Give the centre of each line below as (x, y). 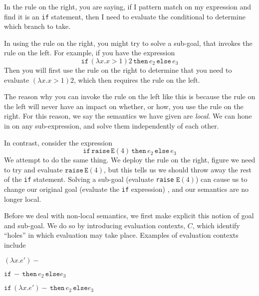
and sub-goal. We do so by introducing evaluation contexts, (95, 225)
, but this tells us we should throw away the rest (178, 169)
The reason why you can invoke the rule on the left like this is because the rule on (130, 96)
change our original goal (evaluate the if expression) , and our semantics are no (127, 189)
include (15, 245)
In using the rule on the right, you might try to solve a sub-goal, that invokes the (128, 43)
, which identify (216, 225)
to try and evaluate (33, 169)
